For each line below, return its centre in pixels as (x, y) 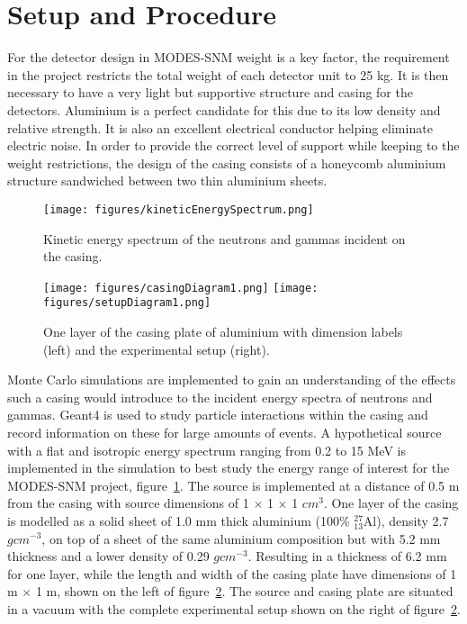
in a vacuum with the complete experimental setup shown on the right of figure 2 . (234, 608)
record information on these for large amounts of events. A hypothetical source (225, 432)
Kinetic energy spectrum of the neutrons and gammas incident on (225, 238)
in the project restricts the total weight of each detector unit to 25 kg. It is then (228, 74)
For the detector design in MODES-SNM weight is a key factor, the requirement (229, 57)
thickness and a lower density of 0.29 (108, 556)
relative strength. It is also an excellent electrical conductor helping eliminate (220, 127)
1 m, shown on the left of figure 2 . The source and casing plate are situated (244, 591)
